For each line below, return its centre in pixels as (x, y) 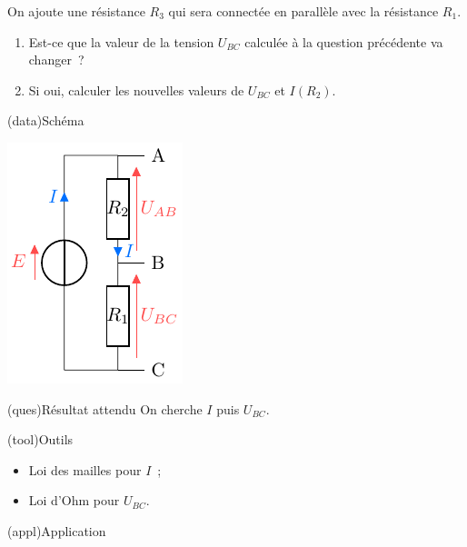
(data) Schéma (46, 120)
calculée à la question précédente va (344, 41)
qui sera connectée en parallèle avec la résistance (303, 11)
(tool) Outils (40, 439)
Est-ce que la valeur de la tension (121, 41)
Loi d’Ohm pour (74, 500)
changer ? (56, 60)
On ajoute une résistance (76, 11)
